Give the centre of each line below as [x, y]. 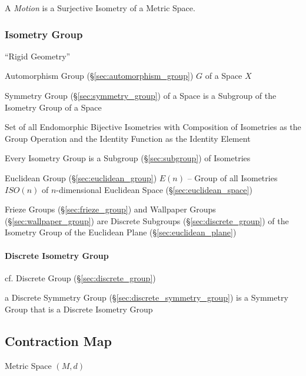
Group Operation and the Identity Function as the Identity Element [128, 138]
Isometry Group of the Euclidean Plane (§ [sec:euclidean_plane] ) [121, 232]
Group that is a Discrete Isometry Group [79, 309]
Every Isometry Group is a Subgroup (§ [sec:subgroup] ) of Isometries [128, 158]
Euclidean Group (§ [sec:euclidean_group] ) [81, 177]
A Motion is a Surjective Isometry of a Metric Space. [100, 8]
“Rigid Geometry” [38, 56]
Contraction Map [58, 340]
